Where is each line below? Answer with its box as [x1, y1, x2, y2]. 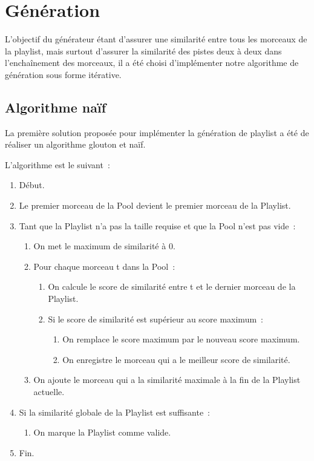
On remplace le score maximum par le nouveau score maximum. [62, 333, 300, 345]
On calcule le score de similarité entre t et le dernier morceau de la [48, 280, 296, 293]
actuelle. [33, 385, 65, 398]
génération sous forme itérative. [5, 68, 122, 80]
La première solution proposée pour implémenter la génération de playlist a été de [5, 126, 309, 139]
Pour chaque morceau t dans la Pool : [33, 260, 175, 272]
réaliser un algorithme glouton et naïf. [5, 138, 146, 151]
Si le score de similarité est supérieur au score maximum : [48, 312, 263, 325]
